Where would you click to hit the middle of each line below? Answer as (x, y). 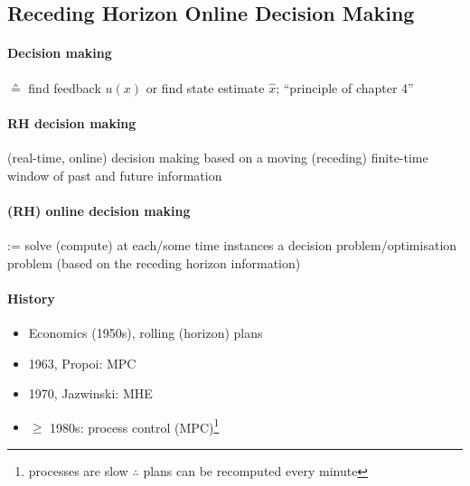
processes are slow (78, 470)
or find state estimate (205, 87)
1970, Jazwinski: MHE (90, 393)
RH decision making (72, 122)
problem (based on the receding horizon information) (154, 262)
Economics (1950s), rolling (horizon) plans (146, 332)
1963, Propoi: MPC (82, 363)
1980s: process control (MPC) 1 (135, 425)
